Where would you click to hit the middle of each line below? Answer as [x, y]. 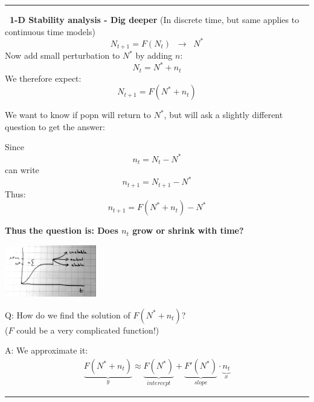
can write [22, 170]
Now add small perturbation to [62, 55]
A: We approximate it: [46, 350]
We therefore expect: [43, 78]
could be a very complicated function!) [88, 330]
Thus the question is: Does [62, 230]
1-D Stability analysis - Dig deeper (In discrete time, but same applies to [155, 19]
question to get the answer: [55, 126]
